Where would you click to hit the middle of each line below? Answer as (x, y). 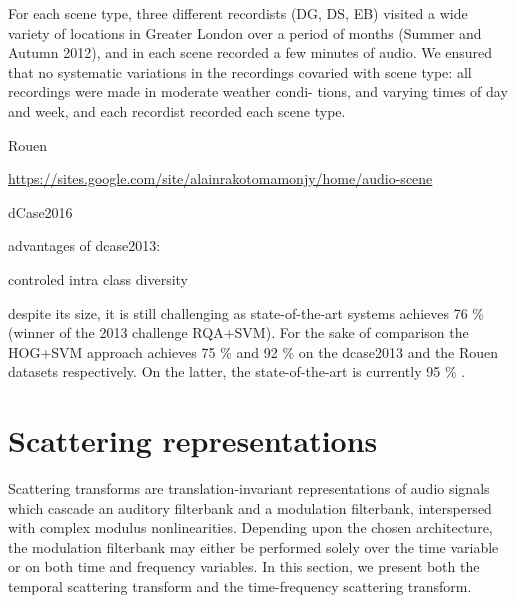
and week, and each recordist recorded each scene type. (177, 110)
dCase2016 (40, 211)
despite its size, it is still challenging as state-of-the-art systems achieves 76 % (246, 312)
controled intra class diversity (98, 278)
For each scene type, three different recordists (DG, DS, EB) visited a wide (238, 13)
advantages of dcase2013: (84, 245)
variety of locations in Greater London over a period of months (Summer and (245, 32)
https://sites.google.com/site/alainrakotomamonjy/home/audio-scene (220, 178)
